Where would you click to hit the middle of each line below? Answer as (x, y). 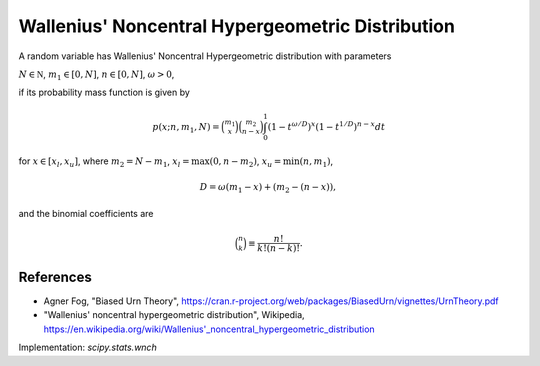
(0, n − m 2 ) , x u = (245, 162)
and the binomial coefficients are (86, 213)
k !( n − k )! (278, 248)
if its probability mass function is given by (104, 92)
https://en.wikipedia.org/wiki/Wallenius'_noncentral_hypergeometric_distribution (209, 329)
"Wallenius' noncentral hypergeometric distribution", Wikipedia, (174, 315)
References (55, 276)
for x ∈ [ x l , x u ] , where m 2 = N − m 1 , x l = (104, 162)
